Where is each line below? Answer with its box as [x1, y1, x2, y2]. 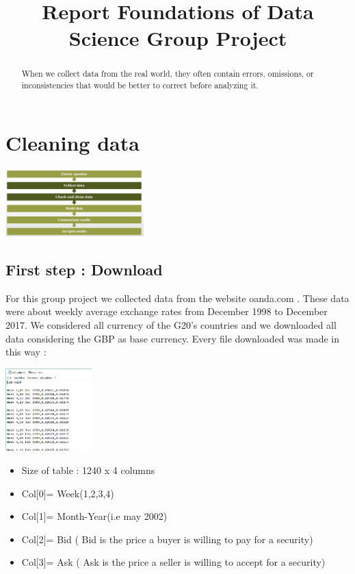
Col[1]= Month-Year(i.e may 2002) [21, 509, 168, 523]
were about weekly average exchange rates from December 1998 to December [5, 304, 328, 319]
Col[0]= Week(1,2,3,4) [21, 486, 114, 500]
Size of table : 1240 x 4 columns [21, 463, 155, 477]
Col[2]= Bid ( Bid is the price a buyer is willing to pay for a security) [21, 532, 313, 546]
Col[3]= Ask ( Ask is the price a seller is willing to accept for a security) [21, 555, 326, 569]
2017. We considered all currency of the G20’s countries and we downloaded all [5, 318, 337, 332]
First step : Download [5, 259, 163, 280]
